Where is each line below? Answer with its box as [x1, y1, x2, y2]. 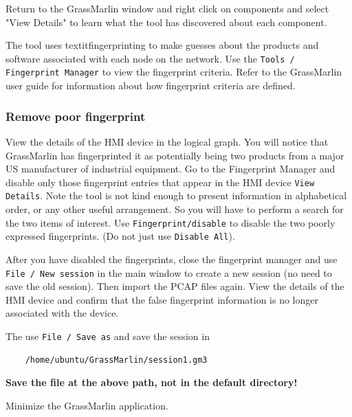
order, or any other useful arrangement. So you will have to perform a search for [5, 202, 344, 216]
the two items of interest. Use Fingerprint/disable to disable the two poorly [5, 215, 335, 229]
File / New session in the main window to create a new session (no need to [5, 265, 332, 280]
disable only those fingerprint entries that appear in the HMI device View [5, 174, 315, 189]
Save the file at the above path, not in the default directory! [5, 375, 298, 390]
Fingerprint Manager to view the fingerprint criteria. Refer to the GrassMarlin [5, 65, 342, 79]
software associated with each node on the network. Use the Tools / [5, 51, 295, 65]
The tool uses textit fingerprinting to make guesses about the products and [5, 38, 319, 52]
